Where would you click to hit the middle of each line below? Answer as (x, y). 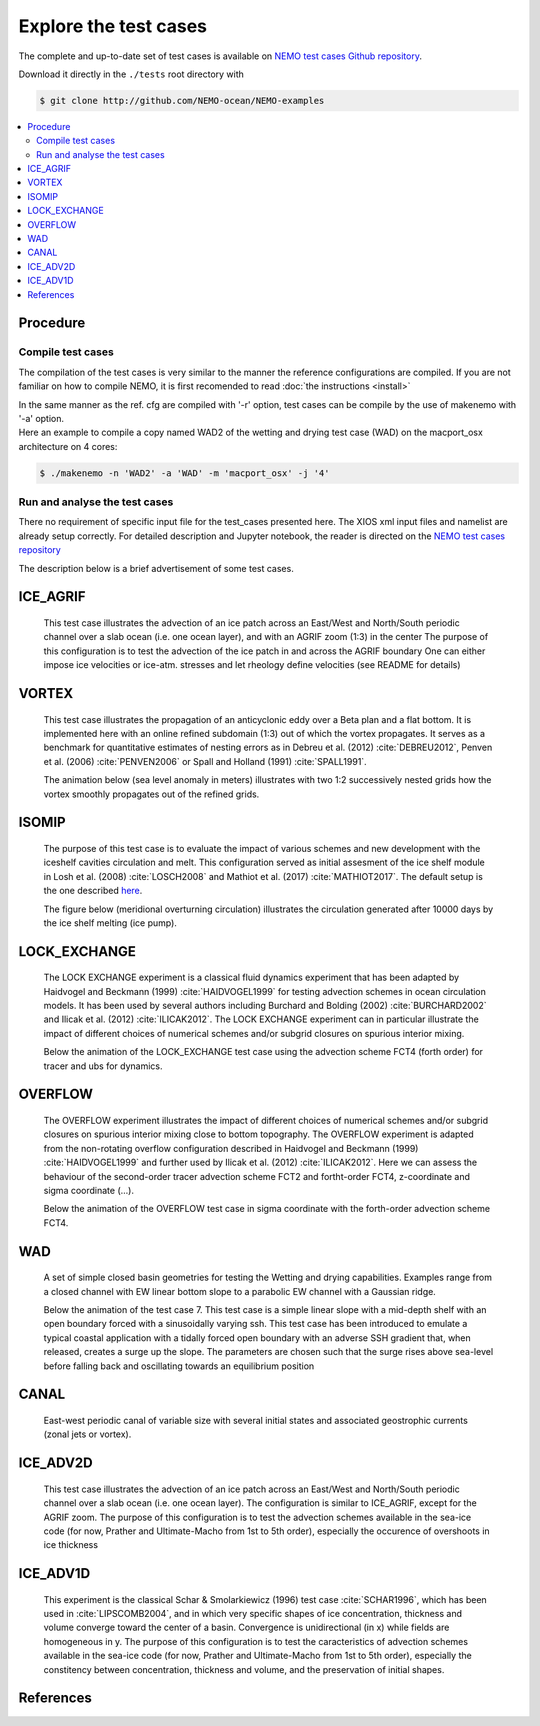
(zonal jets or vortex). (87, 1434)
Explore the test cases (113, 26)
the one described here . (93, 891)
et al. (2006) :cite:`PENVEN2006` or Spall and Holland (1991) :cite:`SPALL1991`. (205, 761)
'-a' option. (41, 418)
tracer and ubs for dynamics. (103, 1066)
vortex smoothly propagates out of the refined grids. (151, 794)
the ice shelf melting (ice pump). (110, 922)
